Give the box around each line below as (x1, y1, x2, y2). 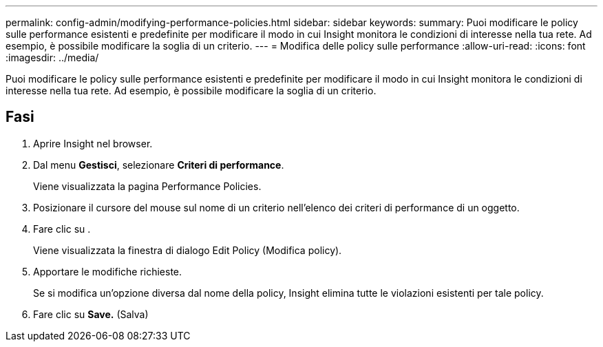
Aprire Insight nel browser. (33, 137, 153, 149)
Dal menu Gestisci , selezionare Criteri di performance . (33, 158, 284, 171)
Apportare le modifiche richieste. (33, 265, 182, 277)
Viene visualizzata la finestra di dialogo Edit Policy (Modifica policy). (33, 244, 342, 256)
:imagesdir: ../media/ (6, 52, 99, 63)
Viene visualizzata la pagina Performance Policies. (33, 180, 262, 192)
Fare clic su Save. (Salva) (33, 308, 149, 320)
